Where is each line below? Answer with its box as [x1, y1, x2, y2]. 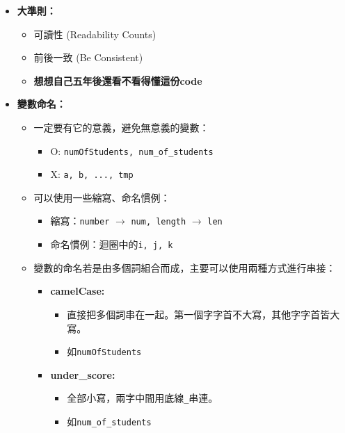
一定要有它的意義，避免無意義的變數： [33, 120, 209, 134]
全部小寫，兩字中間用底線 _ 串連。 [67, 391, 218, 405]
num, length [131, 217, 186, 227]
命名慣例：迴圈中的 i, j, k [50, 237, 173, 252]
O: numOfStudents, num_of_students [50, 143, 214, 158]
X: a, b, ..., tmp [50, 167, 134, 181]
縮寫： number [50, 213, 110, 228]
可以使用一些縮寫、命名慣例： [33, 190, 170, 204]
